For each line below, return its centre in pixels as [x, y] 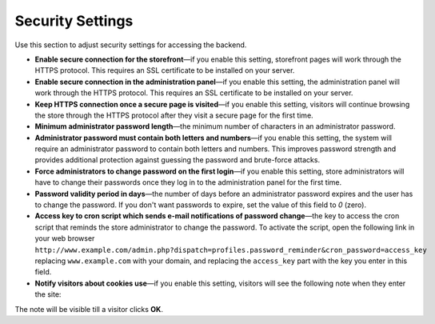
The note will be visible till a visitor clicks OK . [89, 309]
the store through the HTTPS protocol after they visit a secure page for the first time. [174, 115]
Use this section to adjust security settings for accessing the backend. [131, 45]
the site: [48, 294]
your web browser [65, 238]
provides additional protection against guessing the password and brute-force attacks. [177, 160]
